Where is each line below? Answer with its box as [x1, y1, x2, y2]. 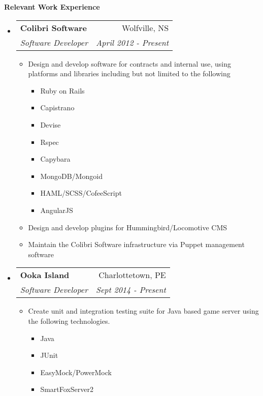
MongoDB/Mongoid [40, 170, 103, 181]
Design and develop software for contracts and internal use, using [28, 58, 231, 69]
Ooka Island [20, 269, 70, 281]
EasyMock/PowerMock [40, 367, 112, 377]
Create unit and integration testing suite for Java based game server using [28, 306, 259, 316]
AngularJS [40, 204, 73, 215]
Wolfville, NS [122, 21, 169, 34]
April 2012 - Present [95, 36, 169, 48]
